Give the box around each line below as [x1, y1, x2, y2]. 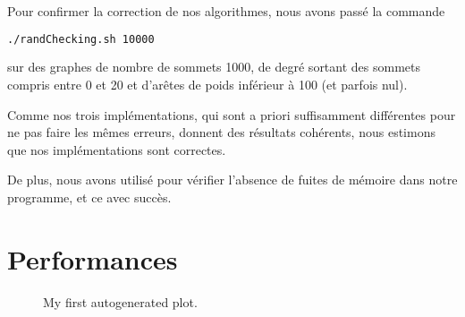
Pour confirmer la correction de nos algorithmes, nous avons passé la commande [7, 2, 445, 20]
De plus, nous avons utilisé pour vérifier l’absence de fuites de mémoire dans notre [7, 170, 458, 189]
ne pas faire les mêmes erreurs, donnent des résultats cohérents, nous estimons [7, 123, 435, 141]
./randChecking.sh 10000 [7, 32, 155, 46]
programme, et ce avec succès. [7, 188, 172, 207]
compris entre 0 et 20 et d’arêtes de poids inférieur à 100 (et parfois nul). [7, 75, 408, 94]
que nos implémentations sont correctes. [7, 140, 226, 158]
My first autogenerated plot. [43, 292, 198, 311]
